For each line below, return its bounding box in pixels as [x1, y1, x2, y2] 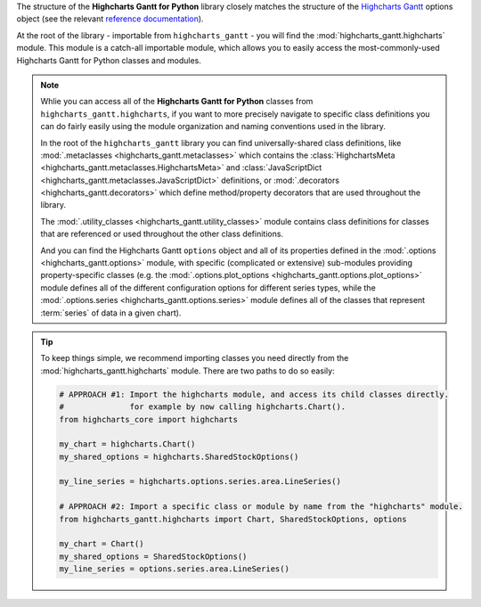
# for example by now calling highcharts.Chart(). [59, 402, 346, 412]
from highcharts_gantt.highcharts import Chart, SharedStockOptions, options [59, 513, 407, 524]
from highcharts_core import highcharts [59, 414, 238, 424]
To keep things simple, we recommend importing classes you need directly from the [40, 353, 349, 364]
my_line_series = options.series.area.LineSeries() [59, 564, 289, 574]
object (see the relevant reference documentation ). [16, 13, 204, 24]
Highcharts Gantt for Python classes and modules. [16, 54, 202, 66]
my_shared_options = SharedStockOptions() [59, 551, 248, 562]
